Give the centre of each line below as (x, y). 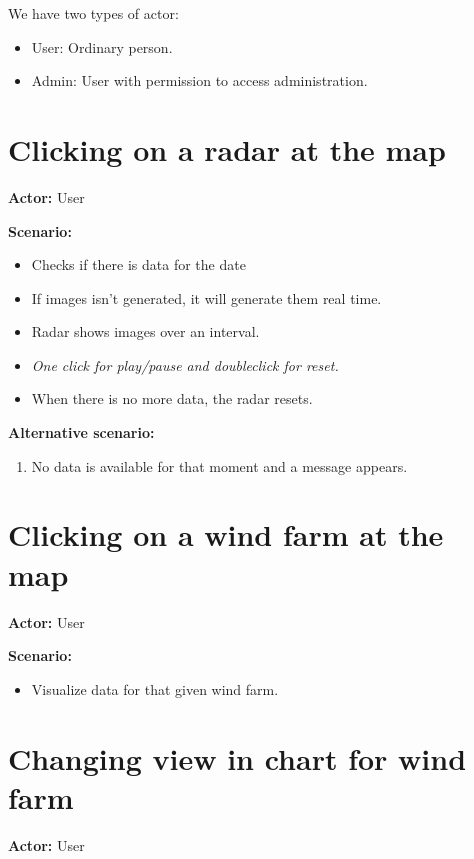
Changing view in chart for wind (237, 757)
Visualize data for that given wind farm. (155, 688)
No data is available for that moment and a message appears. (219, 465)
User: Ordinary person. (102, 46)
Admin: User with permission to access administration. (199, 80)
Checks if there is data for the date (138, 264)
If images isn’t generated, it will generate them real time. (206, 297)
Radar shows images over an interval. (145, 331)
